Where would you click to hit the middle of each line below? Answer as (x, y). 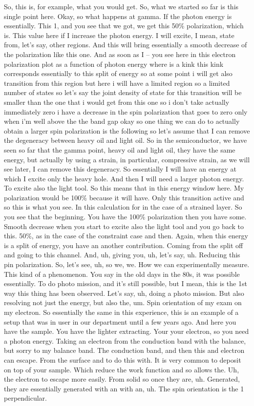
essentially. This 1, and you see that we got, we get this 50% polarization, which (124, 26)
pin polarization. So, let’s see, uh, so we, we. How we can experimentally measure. (127, 264)
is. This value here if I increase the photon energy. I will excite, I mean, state (119, 35)
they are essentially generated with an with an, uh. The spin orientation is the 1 (124, 388)
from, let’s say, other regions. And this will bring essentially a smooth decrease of (126, 45)
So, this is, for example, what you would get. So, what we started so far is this (121, 6)
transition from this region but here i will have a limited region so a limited (117, 83)
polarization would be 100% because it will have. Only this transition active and (124, 197)
